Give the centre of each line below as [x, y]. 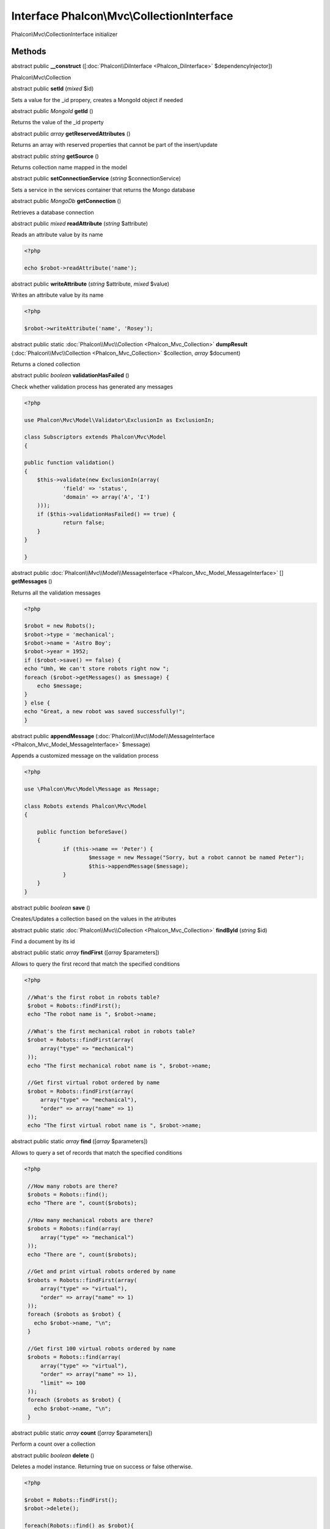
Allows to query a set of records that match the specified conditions [97, 1152]
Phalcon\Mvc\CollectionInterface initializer [64, 34]
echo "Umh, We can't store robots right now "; [97, 669]
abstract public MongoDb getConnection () [66, 201]
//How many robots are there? [73, 1186]
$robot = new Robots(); [60, 626]
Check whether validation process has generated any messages [92, 387]
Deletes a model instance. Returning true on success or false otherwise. [102, 1467]
